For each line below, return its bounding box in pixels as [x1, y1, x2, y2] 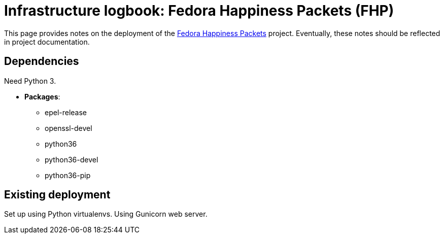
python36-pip [45, 171, 91, 180]
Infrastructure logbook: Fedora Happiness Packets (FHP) [4, 2, 394, 19]
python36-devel [45, 155, 98, 164]
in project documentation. [4, 37, 90, 46]
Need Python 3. [4, 76, 56, 85]
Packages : [24, 92, 60, 101]
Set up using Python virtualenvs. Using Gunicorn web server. [4, 210, 208, 219]
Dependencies [4, 55, 79, 68]
